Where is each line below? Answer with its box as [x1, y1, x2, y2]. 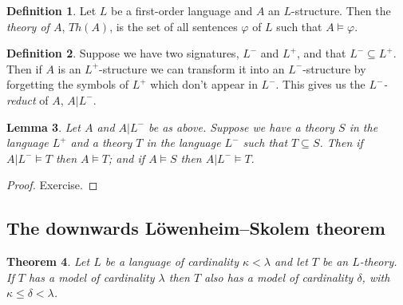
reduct [6, 91, 36, 108]
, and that [297, 45, 346, 61]
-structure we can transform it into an [99, 60, 285, 77]
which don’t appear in [150, 76, 258, 93]
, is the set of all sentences [109, 18, 238, 34]
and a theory [70, 134, 132, 151]
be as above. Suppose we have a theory [148, 118, 335, 135]
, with [362, 268, 390, 285]
